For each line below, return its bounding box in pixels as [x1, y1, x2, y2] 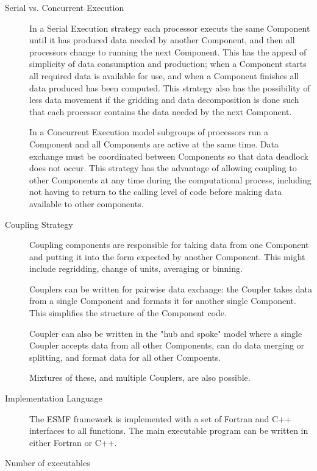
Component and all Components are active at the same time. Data [29, 137, 279, 150]
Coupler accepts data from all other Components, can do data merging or [29, 339, 305, 352]
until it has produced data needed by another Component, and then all [29, 34, 295, 46]
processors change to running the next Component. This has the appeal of [29, 45, 307, 58]
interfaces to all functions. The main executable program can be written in [29, 424, 308, 437]
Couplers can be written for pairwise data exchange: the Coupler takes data [29, 282, 312, 295]
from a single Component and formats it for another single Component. [29, 294, 296, 307]
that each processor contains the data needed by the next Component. [29, 105, 292, 118]
